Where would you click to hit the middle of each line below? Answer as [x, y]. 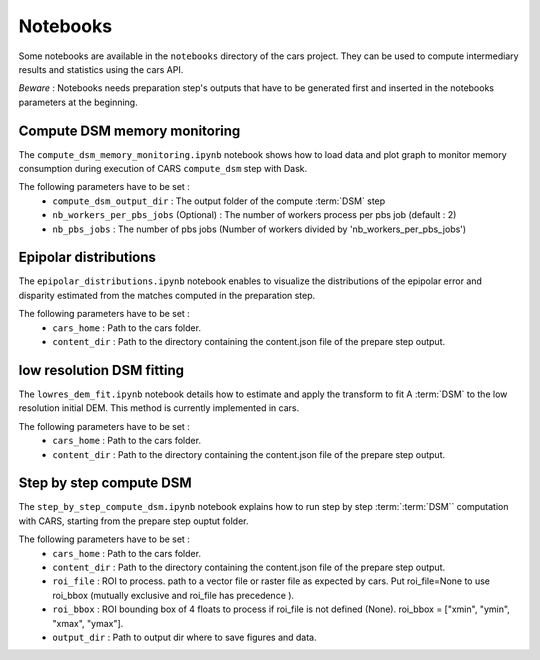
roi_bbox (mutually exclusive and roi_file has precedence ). [173, 595]
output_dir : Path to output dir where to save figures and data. [184, 637]
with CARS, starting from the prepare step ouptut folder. [133, 521]
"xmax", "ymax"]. [88, 623]
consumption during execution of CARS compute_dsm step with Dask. [163, 169]
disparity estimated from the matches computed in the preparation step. [167, 295]
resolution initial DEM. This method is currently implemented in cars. [159, 408]
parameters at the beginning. [78, 102]
